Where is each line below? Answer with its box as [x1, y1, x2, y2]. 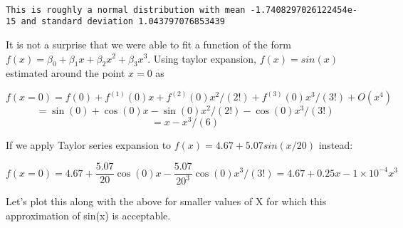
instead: [318, 138, 353, 152]
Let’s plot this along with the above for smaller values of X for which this [6, 194, 327, 209]
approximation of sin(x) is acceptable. [6, 208, 171, 223]
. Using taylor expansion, [147, 51, 256, 66]
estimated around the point [6, 66, 125, 81]
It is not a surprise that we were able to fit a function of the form [6, 36, 291, 51]
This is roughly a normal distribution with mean [6, 4, 246, 15]
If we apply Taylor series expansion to [6, 138, 172, 152]
